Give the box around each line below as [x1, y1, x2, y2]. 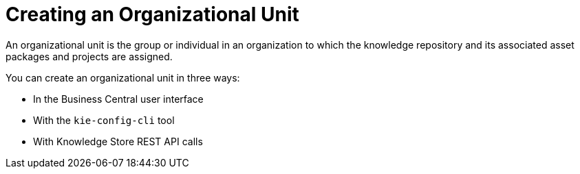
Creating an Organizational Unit [6, 3, 299, 26]
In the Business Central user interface [33, 92, 204, 105]
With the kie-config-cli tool [33, 114, 175, 126]
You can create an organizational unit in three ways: [6, 71, 240, 84]
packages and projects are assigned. [6, 50, 173, 62]
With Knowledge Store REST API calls [33, 135, 203, 147]
